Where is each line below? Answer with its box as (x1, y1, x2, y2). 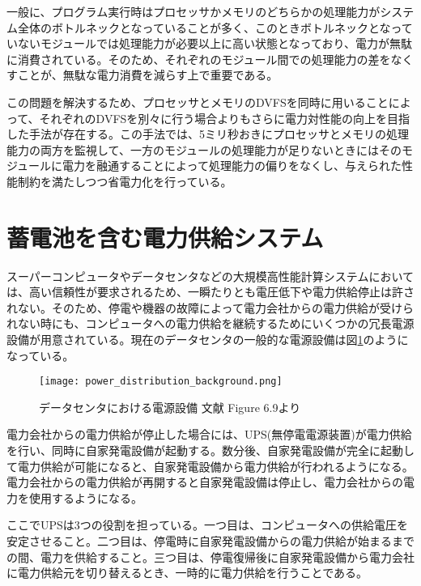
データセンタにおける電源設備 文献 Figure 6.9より (39, 398, 301, 415)
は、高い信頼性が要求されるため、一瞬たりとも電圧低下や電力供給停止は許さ (6, 283, 415, 300)
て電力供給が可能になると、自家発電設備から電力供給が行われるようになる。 (6, 457, 414, 474)
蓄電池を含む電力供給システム (6, 220, 324, 253)
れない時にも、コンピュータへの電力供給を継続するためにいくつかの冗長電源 (6, 315, 415, 332)
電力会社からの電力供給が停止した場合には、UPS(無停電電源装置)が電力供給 (6, 426, 412, 443)
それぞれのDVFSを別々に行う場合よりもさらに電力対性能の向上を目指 (39, 109, 410, 126)
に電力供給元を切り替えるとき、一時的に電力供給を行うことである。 (6, 564, 368, 581)
